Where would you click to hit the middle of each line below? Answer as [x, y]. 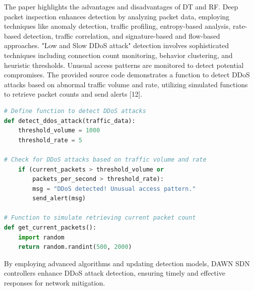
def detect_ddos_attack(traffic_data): [70, 121]
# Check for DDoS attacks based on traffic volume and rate [105, 159]
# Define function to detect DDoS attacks [75, 111]
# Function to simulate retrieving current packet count [100, 218]
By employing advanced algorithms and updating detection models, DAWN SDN [127, 263]
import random [41, 237]
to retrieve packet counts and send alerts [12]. [73, 94]
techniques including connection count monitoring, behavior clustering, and [118, 55]
